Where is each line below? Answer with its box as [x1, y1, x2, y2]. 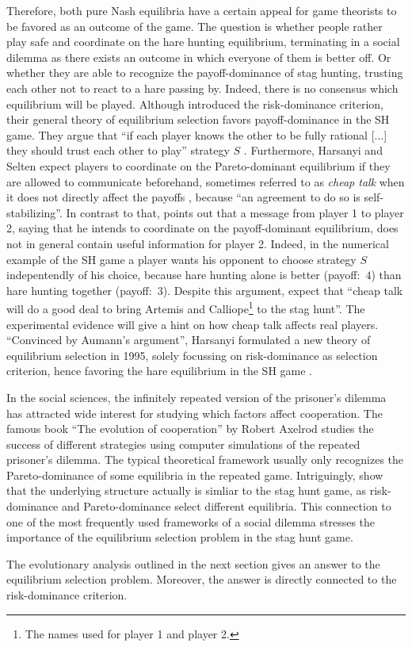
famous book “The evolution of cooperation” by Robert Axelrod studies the [6, 420, 374, 437]
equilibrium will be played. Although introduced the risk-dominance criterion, [6, 95, 383, 112]
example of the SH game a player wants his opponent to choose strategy [6, 251, 357, 267]
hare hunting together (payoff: [6, 281, 152, 298]
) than [371, 266, 402, 283]
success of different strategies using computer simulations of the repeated [6, 435, 360, 452]
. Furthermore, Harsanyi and [243, 142, 383, 159]
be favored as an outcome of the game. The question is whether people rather [6, 17, 383, 34]
